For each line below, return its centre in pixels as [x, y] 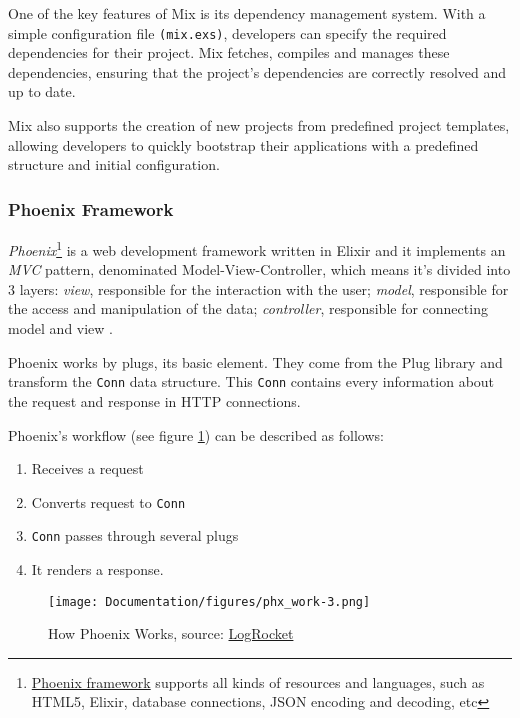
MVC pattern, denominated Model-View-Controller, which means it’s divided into [259, 269]
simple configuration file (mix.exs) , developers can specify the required [227, 32]
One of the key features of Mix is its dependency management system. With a [247, 13]
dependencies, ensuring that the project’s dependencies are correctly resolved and [257, 71]
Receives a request [87, 468]
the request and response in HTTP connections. [154, 400]
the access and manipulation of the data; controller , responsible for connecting [248, 308]
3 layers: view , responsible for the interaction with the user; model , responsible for [258, 288]
